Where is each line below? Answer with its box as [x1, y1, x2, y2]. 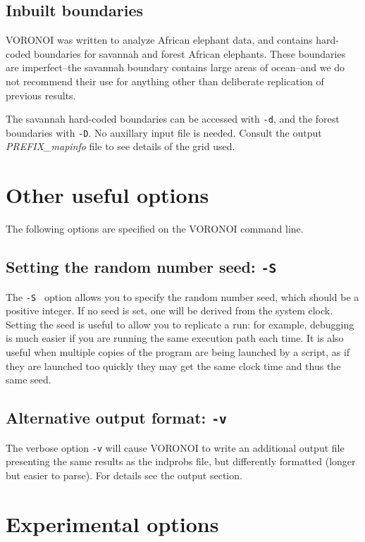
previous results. [6, 87, 76, 102]
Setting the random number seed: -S [6, 256, 277, 278]
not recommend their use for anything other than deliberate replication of [6, 73, 324, 88]
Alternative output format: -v [6, 407, 227, 429]
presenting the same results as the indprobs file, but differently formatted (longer [6, 454, 356, 469]
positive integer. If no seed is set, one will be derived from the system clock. [6, 303, 333, 318]
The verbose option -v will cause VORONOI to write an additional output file [6, 440, 345, 455]
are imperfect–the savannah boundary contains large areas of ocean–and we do [6, 60, 345, 75]
